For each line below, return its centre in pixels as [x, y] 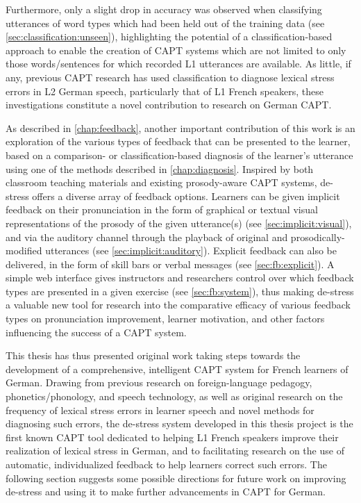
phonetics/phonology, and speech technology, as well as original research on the [174, 396]
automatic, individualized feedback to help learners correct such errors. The [166, 464]
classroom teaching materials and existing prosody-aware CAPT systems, [161, 182]
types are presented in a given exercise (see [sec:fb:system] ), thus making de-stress [180, 291]
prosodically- [318, 237]
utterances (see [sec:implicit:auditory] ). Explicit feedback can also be [191, 250]
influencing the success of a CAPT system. [96, 332]
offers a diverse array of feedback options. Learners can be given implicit [186, 196]
